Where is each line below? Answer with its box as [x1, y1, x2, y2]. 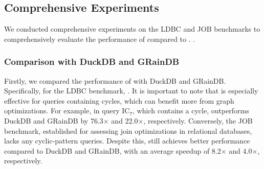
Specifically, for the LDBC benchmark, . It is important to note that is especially [4, 85, 258, 96]
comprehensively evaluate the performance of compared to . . [4, 33, 195, 44]
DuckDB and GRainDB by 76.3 [4, 115, 103, 126]
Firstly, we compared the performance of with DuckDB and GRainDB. [4, 75, 226, 86]
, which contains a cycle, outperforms [133, 105, 249, 116]
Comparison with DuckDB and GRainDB [4, 55, 180, 68]
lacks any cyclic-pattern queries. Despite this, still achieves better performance [4, 135, 250, 146]
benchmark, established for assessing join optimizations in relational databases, [4, 125, 252, 136]
